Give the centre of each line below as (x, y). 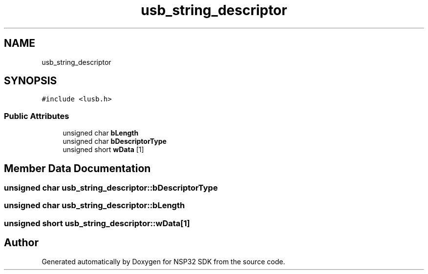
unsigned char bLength (101, 133)
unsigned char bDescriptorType (115, 141)
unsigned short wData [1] (103, 150)
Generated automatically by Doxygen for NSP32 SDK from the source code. (163, 261)
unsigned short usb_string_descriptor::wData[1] (97, 223)
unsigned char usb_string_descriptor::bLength (95, 205)
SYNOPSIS (31, 81)
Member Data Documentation (77, 168)
